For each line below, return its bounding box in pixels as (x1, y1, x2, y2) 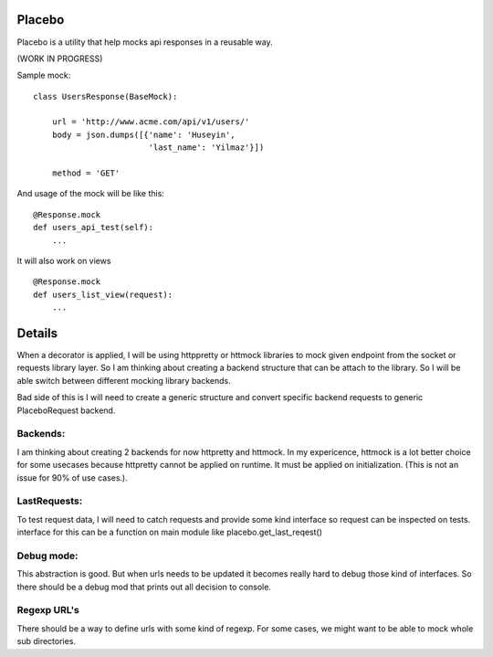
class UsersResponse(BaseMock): (33, 91, 178, 101)
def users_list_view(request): (33, 289, 173, 300)
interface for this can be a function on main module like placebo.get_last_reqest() (16, 526, 323, 538)
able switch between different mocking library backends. (16, 375, 232, 386)
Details (16, 325, 58, 341)
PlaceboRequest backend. (16, 405, 116, 416)
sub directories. (16, 636, 77, 647)
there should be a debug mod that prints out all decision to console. (16, 581, 271, 592)
